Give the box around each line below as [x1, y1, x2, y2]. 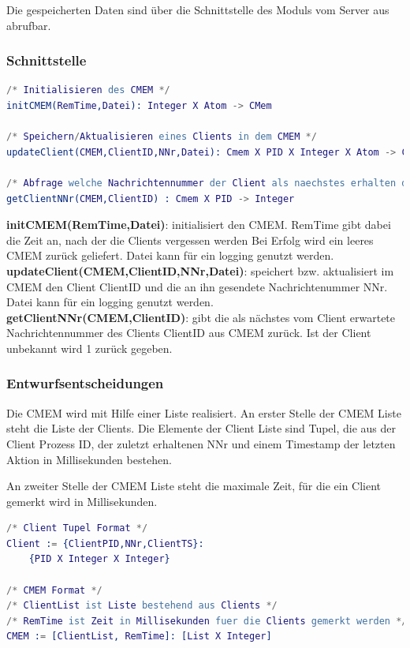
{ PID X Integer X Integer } [28, 553, 170, 565]
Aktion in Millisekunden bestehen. [6, 451, 172, 467]
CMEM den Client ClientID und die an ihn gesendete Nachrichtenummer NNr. [6, 278, 388, 294]
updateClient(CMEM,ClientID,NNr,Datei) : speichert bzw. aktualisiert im [6, 262, 394, 279]
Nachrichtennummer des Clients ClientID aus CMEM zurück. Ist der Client [6, 324, 371, 341]
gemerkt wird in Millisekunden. [6, 493, 158, 509]
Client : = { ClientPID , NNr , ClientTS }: [6, 538, 204, 549]
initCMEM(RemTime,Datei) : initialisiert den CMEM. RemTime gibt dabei [6, 216, 391, 233]
